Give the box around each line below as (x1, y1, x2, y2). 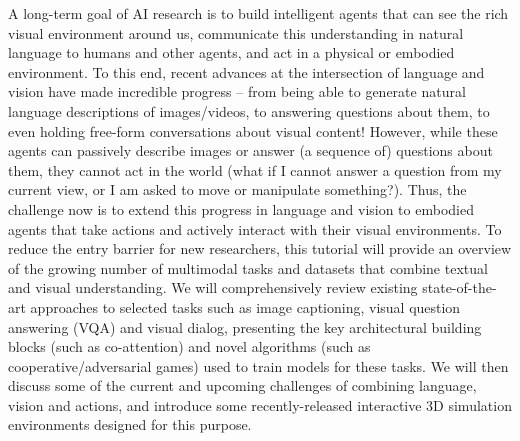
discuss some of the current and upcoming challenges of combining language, (8, 375, 477, 396)
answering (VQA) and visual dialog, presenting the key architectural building (8, 316, 482, 337)
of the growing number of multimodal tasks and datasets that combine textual (8, 257, 488, 278)
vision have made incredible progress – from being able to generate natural (8, 81, 466, 102)
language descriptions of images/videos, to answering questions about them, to (8, 100, 490, 121)
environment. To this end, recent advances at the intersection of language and (8, 61, 485, 82)
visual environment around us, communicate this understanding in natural (8, 22, 464, 43)
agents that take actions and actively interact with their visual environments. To (8, 218, 502, 239)
